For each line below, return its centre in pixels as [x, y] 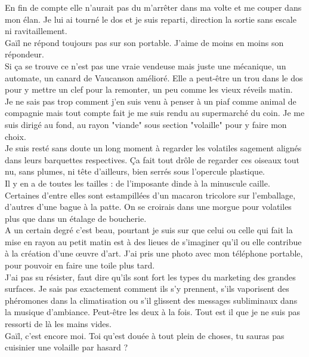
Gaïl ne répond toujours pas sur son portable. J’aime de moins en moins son [144, 42]
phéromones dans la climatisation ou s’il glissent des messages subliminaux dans [151, 300]
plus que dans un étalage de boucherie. [76, 218]
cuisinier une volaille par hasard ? [67, 347]
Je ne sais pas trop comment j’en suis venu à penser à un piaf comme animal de [151, 101]
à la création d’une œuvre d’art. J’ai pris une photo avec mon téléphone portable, [154, 253]
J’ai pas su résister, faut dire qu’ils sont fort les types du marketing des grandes [150, 277]
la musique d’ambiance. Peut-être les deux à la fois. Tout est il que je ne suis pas [152, 312]
